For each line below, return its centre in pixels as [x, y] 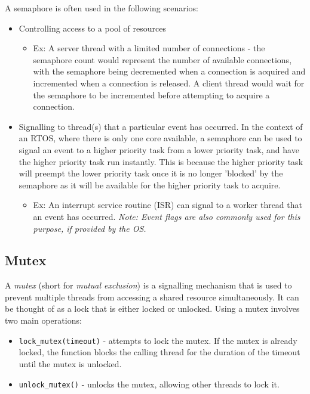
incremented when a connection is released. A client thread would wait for [169, 83]
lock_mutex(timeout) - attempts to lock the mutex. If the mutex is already [158, 340]
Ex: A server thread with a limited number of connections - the [149, 48]
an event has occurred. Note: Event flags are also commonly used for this [167, 216]
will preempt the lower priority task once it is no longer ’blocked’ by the [151, 173]
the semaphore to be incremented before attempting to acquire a [151, 94]
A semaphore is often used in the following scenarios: [102, 8]
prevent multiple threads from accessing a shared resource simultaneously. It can [152, 297]
